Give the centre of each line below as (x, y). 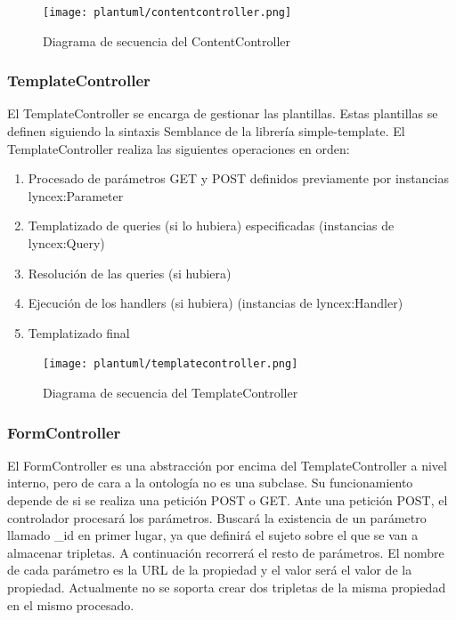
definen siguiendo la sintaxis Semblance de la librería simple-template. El (206, 131)
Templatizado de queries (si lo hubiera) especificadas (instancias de (211, 225)
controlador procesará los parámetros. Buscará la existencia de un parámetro (217, 517)
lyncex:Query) (66, 243)
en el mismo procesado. (71, 604)
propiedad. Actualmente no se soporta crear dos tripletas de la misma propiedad (227, 588)
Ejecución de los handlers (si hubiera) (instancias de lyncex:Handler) (216, 303)
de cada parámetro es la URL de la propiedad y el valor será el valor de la (210, 570)
